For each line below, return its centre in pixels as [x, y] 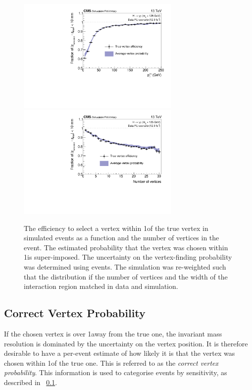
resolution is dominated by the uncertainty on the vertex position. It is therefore [126, 343]
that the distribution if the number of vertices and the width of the [126, 276]
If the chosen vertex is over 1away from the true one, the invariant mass [113, 334]
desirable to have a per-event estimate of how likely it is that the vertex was [120, 353]
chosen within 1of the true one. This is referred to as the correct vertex [111, 362]
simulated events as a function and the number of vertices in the [122, 238]
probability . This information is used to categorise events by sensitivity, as [116, 372]
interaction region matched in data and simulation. [101, 286]
